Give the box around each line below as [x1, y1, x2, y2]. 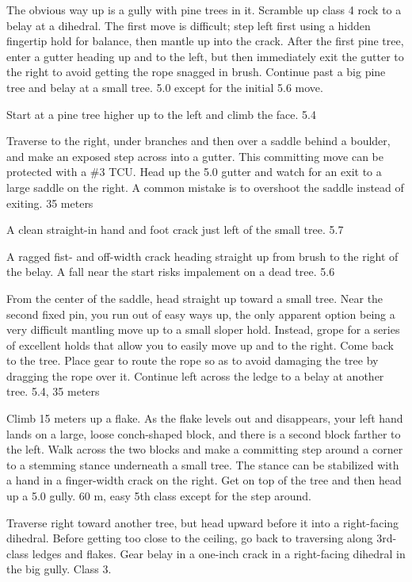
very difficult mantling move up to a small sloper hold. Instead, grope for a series [6, 321, 400, 338]
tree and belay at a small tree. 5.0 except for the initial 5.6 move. [6, 78, 323, 95]
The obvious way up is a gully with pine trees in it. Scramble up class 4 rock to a [6, 2, 402, 17]
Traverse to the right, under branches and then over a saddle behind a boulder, [6, 132, 391, 149]
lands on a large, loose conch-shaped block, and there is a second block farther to [6, 425, 401, 442]
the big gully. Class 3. [6, 561, 112, 577]
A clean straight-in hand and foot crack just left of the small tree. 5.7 [6, 221, 344, 238]
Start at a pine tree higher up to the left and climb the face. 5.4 [6, 105, 316, 122]
